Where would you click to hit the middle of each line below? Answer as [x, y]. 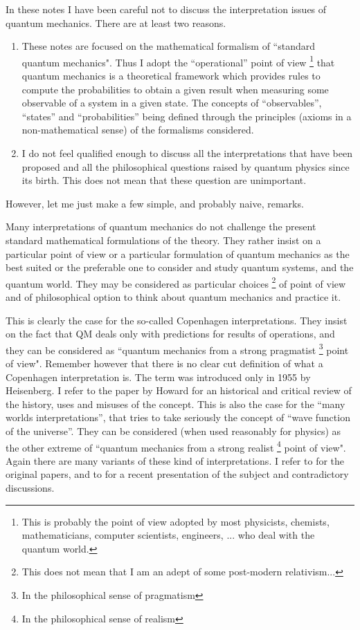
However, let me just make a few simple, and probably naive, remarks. [155, 203]
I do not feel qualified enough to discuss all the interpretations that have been [187, 153]
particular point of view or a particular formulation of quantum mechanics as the [178, 253]
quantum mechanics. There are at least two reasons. [116, 22]
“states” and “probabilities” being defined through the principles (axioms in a [187, 116]
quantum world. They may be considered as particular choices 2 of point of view [176, 282]
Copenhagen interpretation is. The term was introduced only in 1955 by [158, 377]
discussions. [30, 488]
